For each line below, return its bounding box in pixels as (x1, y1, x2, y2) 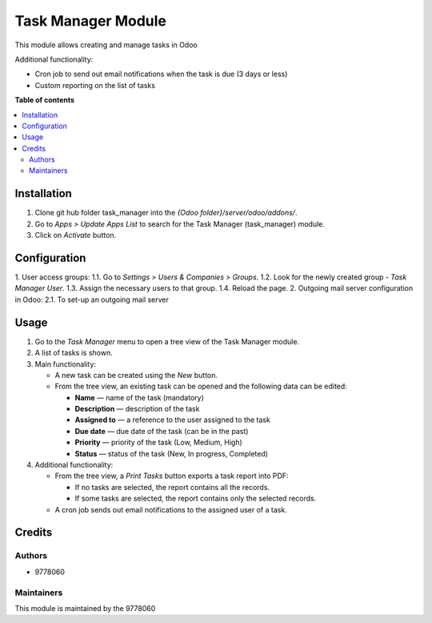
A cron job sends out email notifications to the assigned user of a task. (54, 504, 287, 514)
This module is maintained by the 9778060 (14, 603, 156, 613)
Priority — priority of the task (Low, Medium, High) (74, 437, 243, 448)
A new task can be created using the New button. (54, 370, 218, 380)
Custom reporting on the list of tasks (34, 80, 156, 90)
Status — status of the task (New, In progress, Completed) (74, 448, 268, 458)
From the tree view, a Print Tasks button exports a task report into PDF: (54, 471, 289, 480)
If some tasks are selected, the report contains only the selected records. (74, 493, 317, 504)
